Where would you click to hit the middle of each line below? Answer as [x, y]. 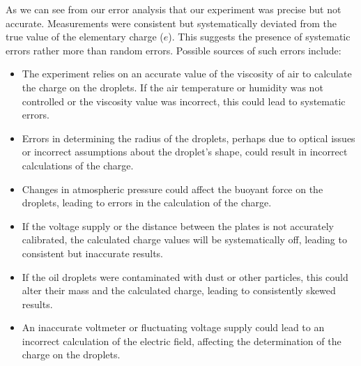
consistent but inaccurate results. [93, 253]
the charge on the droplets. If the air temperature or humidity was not [172, 87]
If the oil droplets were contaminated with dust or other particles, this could [185, 276]
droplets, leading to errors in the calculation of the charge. [147, 203]
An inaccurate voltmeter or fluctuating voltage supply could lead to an [173, 327]
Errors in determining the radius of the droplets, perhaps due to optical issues [189, 138]
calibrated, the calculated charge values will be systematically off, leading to [184, 239]
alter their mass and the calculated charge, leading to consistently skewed [179, 290]
